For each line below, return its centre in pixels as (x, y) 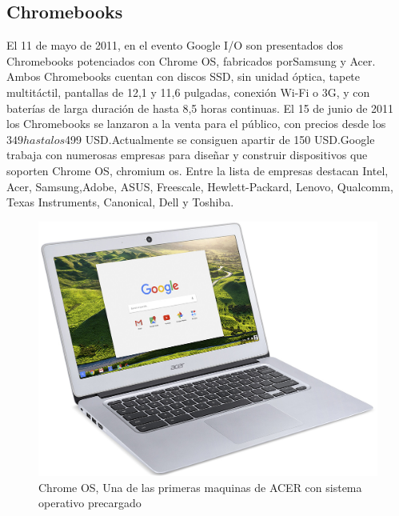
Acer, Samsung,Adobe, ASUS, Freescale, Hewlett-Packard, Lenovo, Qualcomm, (200, 186)
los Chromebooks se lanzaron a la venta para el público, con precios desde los (196, 124)
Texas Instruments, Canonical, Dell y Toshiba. (120, 202)
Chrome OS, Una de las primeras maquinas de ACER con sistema (200, 487)
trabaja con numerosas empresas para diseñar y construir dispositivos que (187, 155)
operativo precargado (90, 503)
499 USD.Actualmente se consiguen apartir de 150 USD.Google (220, 139)
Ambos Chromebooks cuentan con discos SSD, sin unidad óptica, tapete (184, 76)
